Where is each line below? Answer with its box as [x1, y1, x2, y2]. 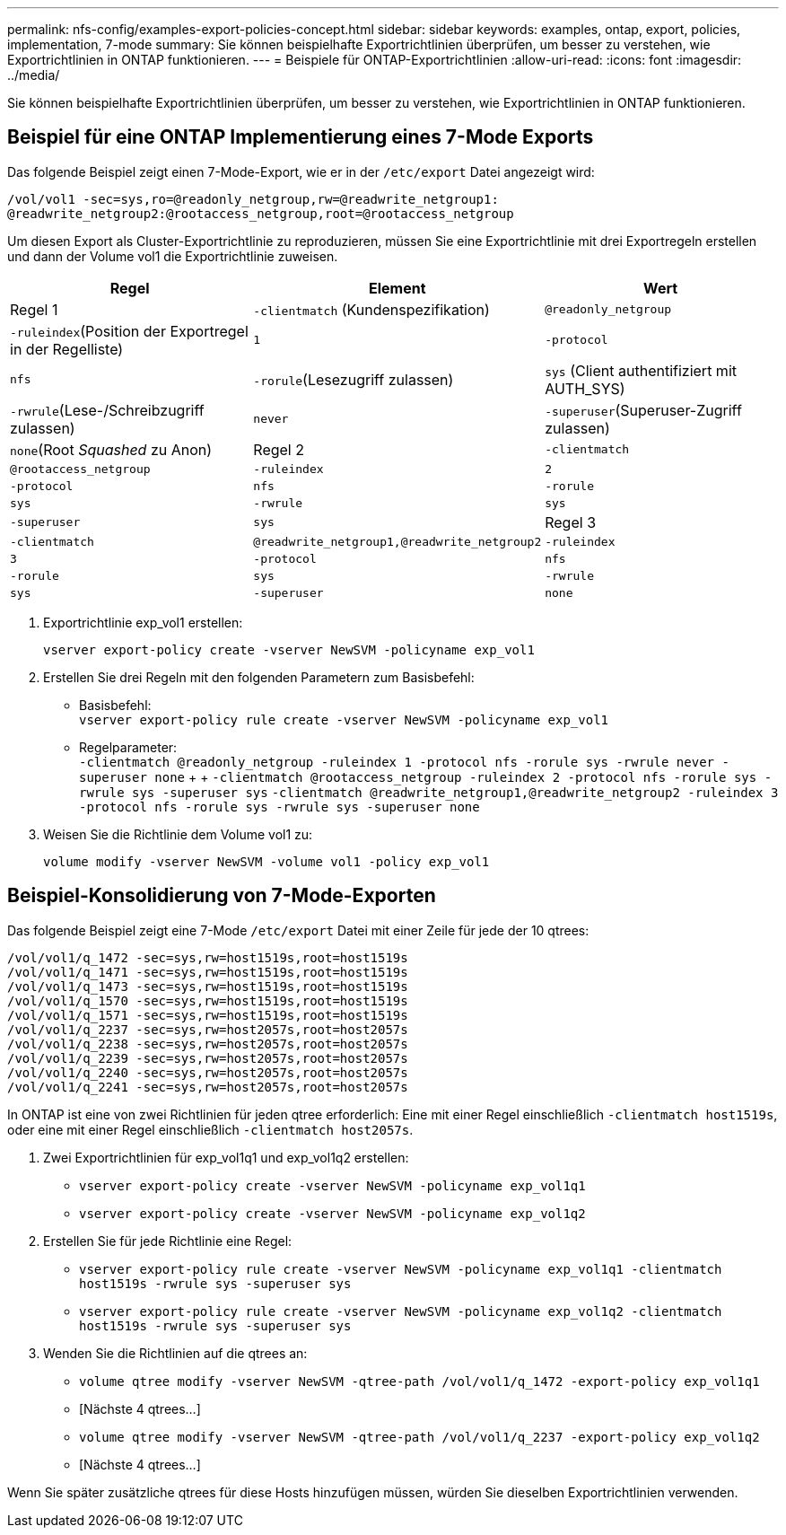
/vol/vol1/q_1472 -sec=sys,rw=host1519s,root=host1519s [7, 950, 408, 965]
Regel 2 [253, 440, 304, 459]
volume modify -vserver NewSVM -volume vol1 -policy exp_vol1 [43, 854, 490, 869]
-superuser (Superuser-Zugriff [545, 400, 742, 419]
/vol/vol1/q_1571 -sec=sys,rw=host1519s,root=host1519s [7, 1007, 408, 1022]
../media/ [7, 67, 60, 83]
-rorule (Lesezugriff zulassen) [253, 370, 454, 389]
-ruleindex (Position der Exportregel [10, 321, 249, 340]
